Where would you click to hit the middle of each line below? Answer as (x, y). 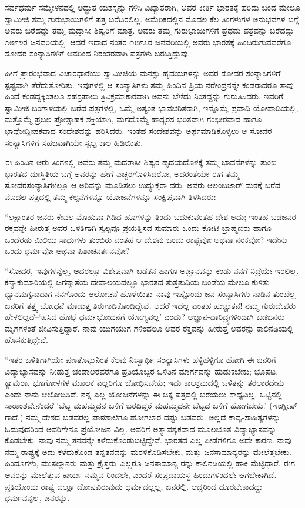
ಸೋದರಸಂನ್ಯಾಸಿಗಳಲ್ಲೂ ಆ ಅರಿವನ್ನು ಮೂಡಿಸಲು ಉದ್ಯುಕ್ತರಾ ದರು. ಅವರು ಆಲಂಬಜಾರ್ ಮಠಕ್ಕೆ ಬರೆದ (143, 185)
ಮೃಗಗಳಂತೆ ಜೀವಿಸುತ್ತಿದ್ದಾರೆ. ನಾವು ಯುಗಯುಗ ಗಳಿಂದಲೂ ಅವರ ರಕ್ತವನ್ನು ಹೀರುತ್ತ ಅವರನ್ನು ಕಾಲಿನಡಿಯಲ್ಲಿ (149, 328)
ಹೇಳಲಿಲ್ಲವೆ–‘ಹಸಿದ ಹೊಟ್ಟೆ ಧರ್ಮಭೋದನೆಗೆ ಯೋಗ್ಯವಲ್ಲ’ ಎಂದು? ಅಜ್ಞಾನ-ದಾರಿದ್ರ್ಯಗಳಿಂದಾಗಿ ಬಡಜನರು (145, 317)
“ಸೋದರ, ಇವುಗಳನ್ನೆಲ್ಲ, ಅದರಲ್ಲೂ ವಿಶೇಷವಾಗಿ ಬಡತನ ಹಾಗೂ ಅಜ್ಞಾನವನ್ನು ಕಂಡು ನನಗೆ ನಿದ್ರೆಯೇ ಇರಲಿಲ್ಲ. (152, 270)
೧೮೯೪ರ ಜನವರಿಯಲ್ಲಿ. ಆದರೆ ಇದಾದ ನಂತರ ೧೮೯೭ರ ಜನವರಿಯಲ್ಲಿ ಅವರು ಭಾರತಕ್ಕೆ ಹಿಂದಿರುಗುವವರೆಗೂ (148, 41)
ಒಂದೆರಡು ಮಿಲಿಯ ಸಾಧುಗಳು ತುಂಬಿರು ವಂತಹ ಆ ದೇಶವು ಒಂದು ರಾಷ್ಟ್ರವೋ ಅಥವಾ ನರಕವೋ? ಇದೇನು (146, 239)
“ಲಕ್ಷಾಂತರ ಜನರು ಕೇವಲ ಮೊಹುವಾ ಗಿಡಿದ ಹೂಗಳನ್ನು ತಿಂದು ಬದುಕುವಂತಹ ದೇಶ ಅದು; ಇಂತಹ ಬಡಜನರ (150, 216)
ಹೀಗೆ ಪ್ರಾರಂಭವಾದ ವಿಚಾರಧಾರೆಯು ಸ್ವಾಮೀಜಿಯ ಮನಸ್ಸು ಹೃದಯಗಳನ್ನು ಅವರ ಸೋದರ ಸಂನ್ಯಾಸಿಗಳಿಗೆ (143, 73)
